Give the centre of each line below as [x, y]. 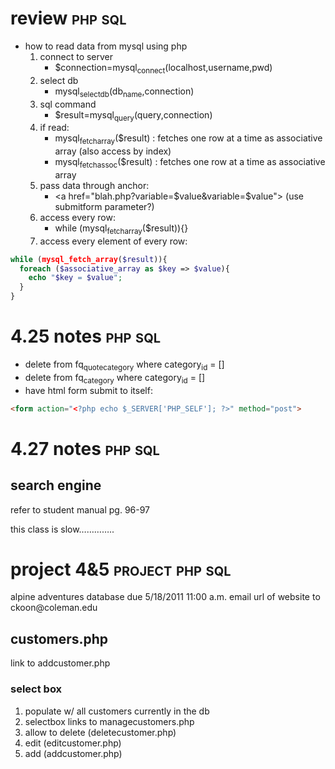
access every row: [77, 217]
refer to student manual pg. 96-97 [80, 509]
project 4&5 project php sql [121, 569]
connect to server [76, 56]
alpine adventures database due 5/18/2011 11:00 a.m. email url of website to [165, 597]
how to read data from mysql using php [106, 46]
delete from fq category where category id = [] [115, 378]
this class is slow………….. [62, 529]
